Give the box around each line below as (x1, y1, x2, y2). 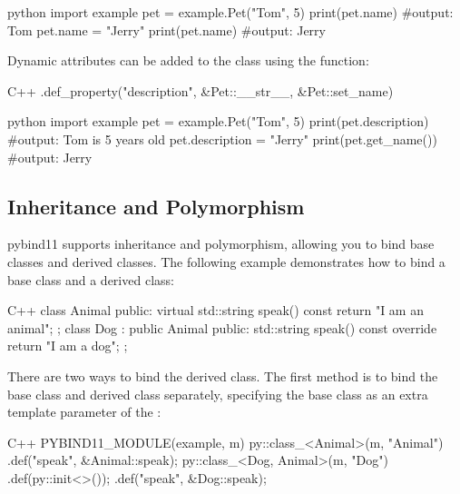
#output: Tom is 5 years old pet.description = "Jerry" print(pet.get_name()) (7, 129, 437, 148)
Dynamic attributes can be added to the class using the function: (7, 51, 369, 70)
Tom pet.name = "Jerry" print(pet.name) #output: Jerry (7, 20, 326, 39)
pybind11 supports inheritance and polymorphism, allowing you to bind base (7, 234, 435, 253)
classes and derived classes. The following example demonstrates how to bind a (7, 252, 445, 271)
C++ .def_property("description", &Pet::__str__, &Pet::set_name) (7, 81, 394, 100)
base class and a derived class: (7, 270, 174, 289)
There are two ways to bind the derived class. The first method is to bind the (7, 366, 438, 385)
